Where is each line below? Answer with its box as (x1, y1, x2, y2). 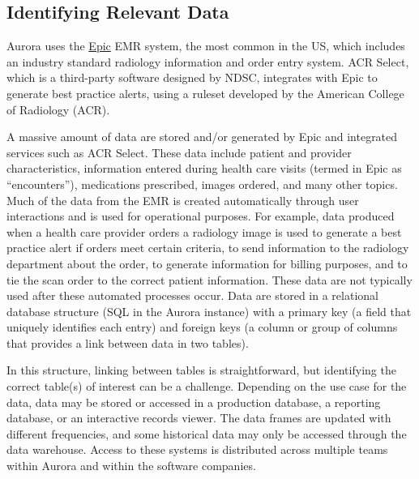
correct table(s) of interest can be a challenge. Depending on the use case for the (6, 378, 407, 395)
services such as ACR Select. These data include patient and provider (6, 143, 352, 160)
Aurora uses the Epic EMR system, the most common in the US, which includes (6, 37, 405, 54)
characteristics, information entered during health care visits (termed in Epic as (6, 160, 402, 177)
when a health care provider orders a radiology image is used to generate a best (6, 223, 402, 240)
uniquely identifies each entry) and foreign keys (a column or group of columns (6, 319, 398, 336)
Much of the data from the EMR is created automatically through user (6, 191, 359, 208)
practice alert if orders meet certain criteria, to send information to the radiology (6, 239, 409, 256)
